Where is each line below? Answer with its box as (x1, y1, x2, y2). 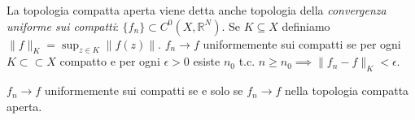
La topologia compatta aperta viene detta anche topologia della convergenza (7, 2, 387, 18)
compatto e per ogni (59, 53, 160, 70)
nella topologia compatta (285, 82, 409, 99)
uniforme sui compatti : (7, 17, 119, 34)
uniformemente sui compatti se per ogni (203, 35, 401, 52)
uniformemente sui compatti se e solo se (44, 82, 243, 99)
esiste (193, 53, 221, 70)
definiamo (282, 17, 330, 34)
